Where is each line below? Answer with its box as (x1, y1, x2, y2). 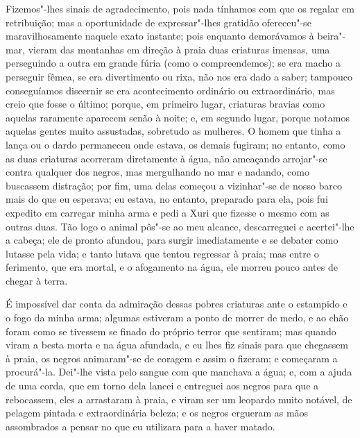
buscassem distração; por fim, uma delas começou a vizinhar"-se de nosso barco (6, 178, 343, 192)
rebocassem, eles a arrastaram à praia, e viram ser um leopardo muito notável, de (6, 391, 352, 406)
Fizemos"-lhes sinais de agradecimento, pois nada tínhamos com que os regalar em (6, 1, 355, 15)
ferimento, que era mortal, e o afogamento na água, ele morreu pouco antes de (6, 260, 338, 274)
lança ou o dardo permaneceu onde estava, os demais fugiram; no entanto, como (6, 137, 345, 151)
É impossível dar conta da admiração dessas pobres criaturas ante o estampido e (6, 296, 348, 311)
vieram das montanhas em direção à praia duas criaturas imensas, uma (28, 42, 330, 56)
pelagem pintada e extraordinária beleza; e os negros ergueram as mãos (6, 405, 309, 420)
